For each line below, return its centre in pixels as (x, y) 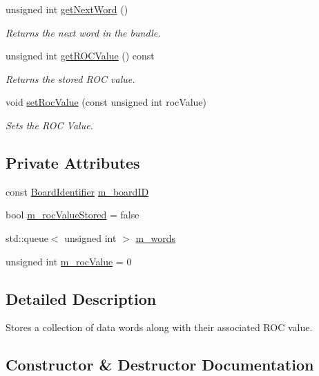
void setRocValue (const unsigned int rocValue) (106, 102)
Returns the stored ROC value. (70, 78)
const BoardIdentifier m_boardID (77, 191)
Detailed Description (81, 298)
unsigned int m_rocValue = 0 (69, 261)
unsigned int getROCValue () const (80, 56)
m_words (156, 237)
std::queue (27, 237)
